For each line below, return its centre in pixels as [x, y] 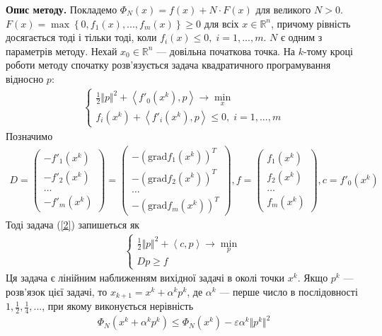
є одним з [301, 37]
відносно [25, 78]
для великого [283, 9]
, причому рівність [311, 23]
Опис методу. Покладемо [62, 9]
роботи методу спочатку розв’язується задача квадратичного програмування [168, 65]
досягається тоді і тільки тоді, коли [81, 37]
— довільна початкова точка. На [226, 51]
